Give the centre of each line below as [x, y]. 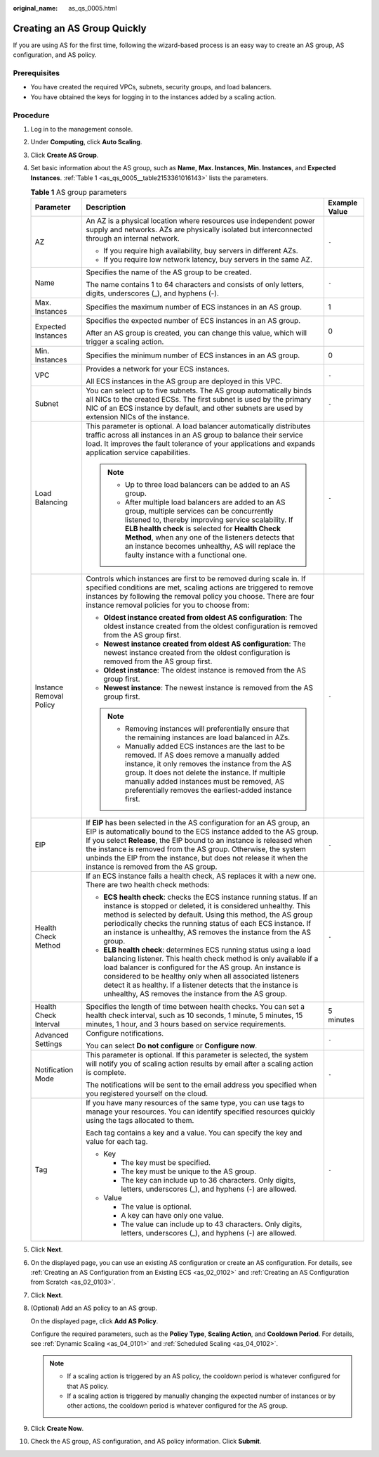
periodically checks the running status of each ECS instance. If [207, 924]
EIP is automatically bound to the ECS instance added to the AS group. [202, 832]
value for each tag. [117, 1142]
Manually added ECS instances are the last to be [205, 746]
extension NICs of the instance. [137, 417]
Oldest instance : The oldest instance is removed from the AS [205, 670]
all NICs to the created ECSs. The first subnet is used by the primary [198, 400]
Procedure [31, 115]
